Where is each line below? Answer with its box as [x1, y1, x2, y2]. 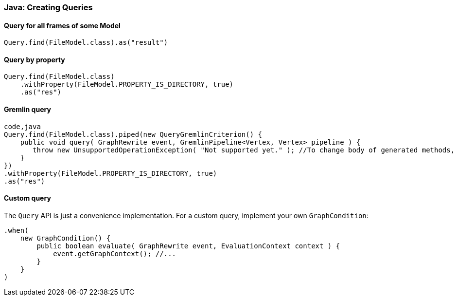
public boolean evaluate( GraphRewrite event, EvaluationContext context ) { [36, 242, 340, 250]
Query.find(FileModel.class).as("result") [4, 38, 168, 47]
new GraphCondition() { [20, 234, 111, 242]
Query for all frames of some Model [4, 21, 121, 30]
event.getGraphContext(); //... [53, 249, 176, 258]
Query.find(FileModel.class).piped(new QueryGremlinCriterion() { [4, 130, 263, 138]
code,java [4, 122, 41, 131]
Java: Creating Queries [4, 2, 93, 12]
